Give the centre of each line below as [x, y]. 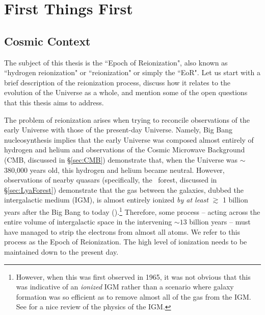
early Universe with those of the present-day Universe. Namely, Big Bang [118, 130]
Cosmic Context [47, 41]
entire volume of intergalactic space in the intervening [88, 222]
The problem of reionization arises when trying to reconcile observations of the [127, 119]
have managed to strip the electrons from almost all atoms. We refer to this [122, 231]
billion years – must [220, 222]
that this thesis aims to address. [54, 102]
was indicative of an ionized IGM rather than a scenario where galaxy [125, 287]
